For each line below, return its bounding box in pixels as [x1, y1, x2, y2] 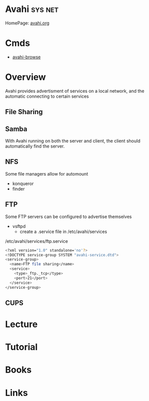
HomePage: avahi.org [5, 20, 50, 26]
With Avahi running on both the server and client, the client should [5, 138, 141, 144]
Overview [5, 71, 46, 83]
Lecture [5, 319, 38, 330]
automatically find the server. [5, 143, 65, 149]
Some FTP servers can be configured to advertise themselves [5, 213, 132, 219]
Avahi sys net [5, 3, 59, 15]
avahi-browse [12, 54, 41, 60]
